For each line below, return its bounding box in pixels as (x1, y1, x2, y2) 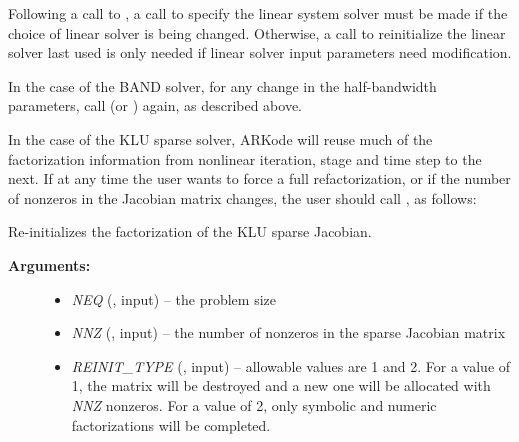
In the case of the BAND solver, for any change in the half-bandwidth (8, 75, 437, 96)
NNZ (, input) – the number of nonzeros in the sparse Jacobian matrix (71, 322, 506, 343)
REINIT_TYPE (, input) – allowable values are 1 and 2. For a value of (71, 355, 511, 376)
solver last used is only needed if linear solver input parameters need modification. (8, 42, 512, 63)
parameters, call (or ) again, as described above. (8, 95, 303, 116)
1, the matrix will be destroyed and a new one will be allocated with (71, 375, 491, 396)
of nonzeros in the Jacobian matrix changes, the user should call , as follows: (8, 187, 477, 208)
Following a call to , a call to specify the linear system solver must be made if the (8, 3, 508, 23)
